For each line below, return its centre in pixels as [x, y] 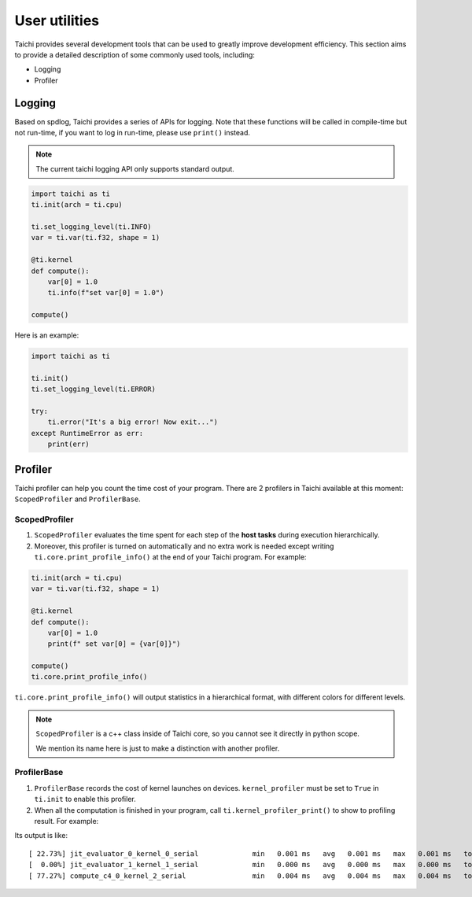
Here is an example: [47, 335]
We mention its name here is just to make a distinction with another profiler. [158, 748]
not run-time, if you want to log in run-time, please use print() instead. [133, 133]
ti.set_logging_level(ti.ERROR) [94, 389]
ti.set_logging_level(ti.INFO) [92, 227]
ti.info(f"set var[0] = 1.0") [106, 293]
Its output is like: [41, 836]
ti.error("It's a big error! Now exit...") [133, 422]
